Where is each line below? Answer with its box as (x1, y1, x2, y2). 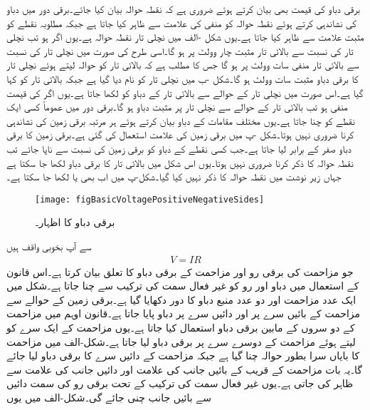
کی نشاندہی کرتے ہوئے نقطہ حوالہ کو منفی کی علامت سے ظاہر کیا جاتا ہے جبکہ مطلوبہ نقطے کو (6, 15, 356, 30)
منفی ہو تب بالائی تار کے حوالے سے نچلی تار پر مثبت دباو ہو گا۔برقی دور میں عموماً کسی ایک (6, 99, 348, 114)
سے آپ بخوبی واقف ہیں (6, 238, 92, 253)
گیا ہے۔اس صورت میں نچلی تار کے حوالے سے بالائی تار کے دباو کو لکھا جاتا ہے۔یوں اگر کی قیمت (6, 85, 364, 100)
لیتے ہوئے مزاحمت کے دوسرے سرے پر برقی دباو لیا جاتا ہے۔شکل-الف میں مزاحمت (6, 334, 356, 349)
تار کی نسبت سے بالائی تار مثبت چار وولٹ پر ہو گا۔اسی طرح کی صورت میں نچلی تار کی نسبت (6, 43, 354, 58)
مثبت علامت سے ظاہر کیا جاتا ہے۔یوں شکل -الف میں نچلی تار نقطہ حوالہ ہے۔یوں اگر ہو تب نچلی (6, 29, 364, 44)
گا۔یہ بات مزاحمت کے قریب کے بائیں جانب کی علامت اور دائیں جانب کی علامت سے (6, 362, 362, 376)
